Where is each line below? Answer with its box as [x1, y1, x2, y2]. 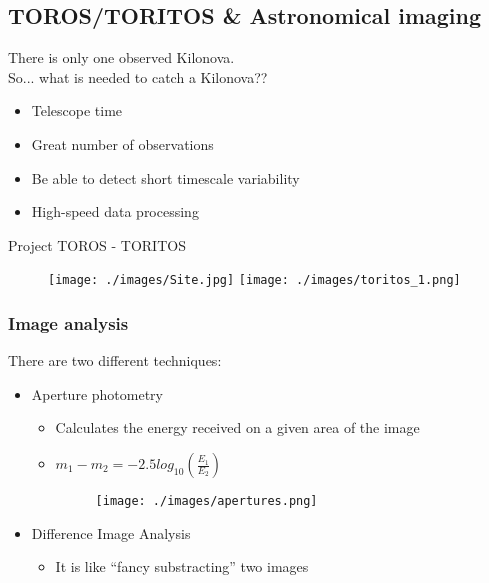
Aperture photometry [31, 383, 163, 404]
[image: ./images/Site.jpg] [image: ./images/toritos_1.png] [48, 273, 461, 288]
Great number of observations [31, 133, 214, 154]
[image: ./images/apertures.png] [95, 494, 318, 509]
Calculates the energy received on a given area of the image [55, 417, 420, 438]
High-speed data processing [31, 201, 199, 222]
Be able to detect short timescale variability [31, 167, 300, 188]
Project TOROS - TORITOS [8, 234, 186, 255]
